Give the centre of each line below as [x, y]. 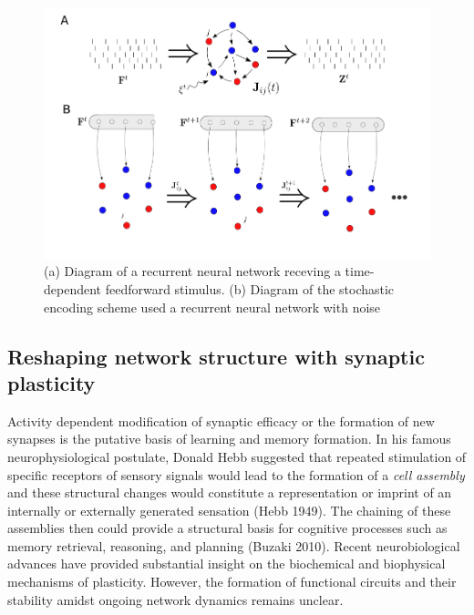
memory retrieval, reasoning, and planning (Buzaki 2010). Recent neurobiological [234, 545]
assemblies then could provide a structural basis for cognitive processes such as [227, 528]
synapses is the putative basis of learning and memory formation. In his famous [229, 439]
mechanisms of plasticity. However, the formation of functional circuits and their [232, 582]
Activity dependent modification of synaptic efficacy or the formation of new [221, 420]
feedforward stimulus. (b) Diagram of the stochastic [250, 288]
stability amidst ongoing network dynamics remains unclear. [175, 599]
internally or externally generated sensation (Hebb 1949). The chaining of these [229, 510]
